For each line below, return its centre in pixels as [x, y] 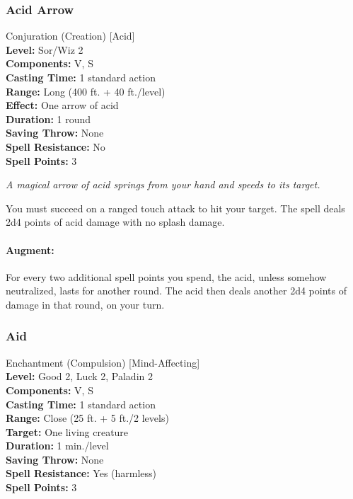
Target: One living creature [67, 431]
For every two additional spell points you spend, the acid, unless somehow [166, 276]
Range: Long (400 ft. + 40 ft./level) [86, 91]
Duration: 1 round [48, 119]
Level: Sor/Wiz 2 [45, 49]
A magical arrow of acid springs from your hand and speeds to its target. [163, 184]
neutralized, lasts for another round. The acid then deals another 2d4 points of [176, 291]
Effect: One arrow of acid [62, 105]
